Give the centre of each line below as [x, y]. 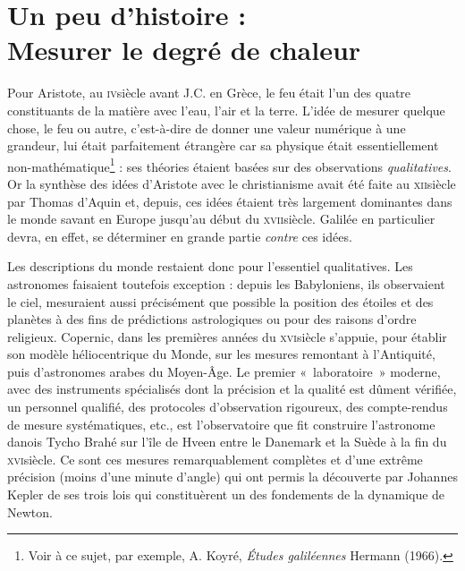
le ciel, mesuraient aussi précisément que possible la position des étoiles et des [220, 301]
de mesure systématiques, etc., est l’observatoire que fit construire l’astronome [221, 424]
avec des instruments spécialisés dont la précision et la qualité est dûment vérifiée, [232, 389]
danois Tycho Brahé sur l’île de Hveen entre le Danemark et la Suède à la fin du [227, 442]
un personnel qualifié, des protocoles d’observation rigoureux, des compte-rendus [228, 407]
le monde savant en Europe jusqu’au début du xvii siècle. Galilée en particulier [221, 219]
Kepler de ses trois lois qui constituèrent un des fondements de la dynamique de [226, 494]
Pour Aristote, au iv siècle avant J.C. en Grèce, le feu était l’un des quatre [209, 93]
